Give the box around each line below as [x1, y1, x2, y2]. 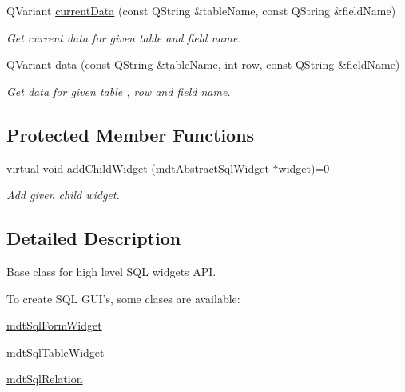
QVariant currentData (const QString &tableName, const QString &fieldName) [6, 2, 396, 18]
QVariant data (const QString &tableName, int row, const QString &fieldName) [6, 56, 400, 73]
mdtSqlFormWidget [6, 317, 102, 334]
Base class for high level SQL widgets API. [6, 262, 216, 279]
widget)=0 [278, 159, 330, 176]
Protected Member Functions [6, 122, 255, 146]
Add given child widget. [6, 186, 120, 203]
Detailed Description [6, 226, 181, 250]
